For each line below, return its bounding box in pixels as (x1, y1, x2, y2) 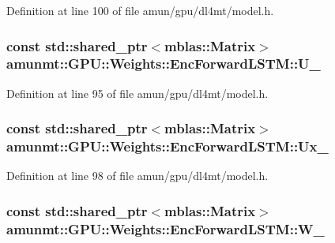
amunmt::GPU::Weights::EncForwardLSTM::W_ (6, 219, 325, 238)
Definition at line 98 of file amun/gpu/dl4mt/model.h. (6, 167, 269, 184)
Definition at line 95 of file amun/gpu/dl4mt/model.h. (6, 84, 269, 101)
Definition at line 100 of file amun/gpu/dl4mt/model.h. (6, 2, 274, 18)
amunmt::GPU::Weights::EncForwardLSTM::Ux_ (6, 136, 329, 156)
